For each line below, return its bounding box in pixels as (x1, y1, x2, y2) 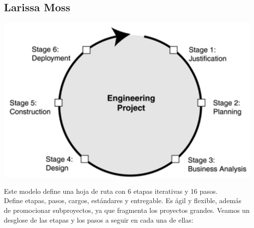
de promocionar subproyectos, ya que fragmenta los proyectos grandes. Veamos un (4, 205, 250, 215)
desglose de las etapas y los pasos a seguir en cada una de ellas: (4, 214, 193, 225)
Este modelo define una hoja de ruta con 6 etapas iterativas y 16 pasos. (4, 186, 218, 196)
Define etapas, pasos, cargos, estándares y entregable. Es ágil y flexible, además (4, 195, 242, 206)
